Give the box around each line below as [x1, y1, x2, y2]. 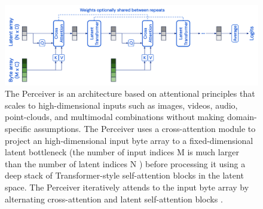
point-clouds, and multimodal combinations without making [5, 110, 225, 123]
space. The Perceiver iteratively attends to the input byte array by [5, 180, 249, 193]
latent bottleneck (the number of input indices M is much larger [5, 146, 239, 158]
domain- [227, 110, 257, 123]
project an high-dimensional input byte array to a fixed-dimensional [5, 134, 253, 146]
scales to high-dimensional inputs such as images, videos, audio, [5, 99, 238, 111]
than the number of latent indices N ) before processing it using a [5, 157, 246, 170]
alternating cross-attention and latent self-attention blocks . [5, 192, 223, 205]
